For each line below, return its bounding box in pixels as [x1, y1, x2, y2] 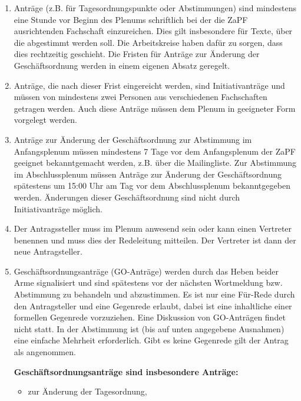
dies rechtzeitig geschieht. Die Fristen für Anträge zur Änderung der [14, 48, 260, 60]
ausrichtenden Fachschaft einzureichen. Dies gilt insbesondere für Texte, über [14, 25, 293, 37]
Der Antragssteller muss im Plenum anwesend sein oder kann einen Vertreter [14, 222, 292, 235]
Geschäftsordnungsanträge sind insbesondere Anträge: [14, 365, 239, 377]
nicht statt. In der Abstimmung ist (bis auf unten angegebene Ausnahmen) [14, 322, 285, 335]
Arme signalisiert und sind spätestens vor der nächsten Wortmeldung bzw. [14, 276, 283, 289]
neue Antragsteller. [14, 245, 82, 258]
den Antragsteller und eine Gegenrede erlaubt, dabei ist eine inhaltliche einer [14, 299, 292, 312]
